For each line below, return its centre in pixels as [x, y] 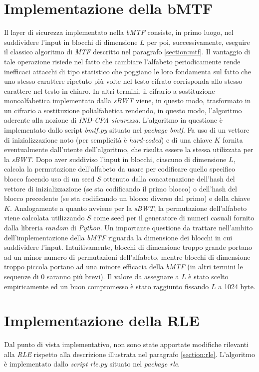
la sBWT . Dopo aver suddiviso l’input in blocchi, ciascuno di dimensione [115, 159]
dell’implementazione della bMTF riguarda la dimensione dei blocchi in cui [118, 237]
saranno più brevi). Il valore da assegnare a [113, 276]
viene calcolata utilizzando [44, 218]
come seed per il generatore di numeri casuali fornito [174, 218]
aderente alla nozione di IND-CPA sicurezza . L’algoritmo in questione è [113, 120]
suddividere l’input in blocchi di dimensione [71, 42]
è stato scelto [208, 276]
